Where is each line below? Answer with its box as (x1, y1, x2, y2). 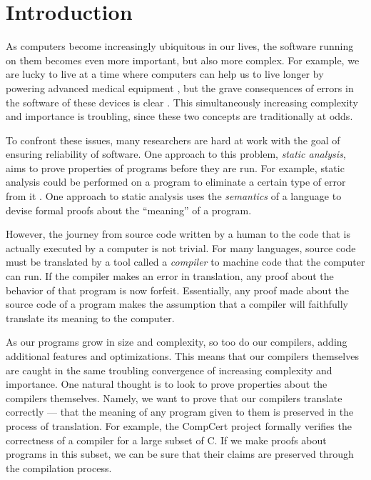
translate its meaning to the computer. (6, 310, 175, 325)
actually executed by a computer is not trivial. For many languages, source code (6, 240, 356, 255)
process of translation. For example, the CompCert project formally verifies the (6, 418, 352, 433)
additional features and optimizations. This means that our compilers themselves (6, 349, 359, 363)
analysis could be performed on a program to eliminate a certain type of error (6, 174, 346, 189)
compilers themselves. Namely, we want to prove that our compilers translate (6, 390, 342, 405)
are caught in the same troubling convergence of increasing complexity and (6, 362, 332, 377)
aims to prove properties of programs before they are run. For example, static (6, 160, 345, 175)
